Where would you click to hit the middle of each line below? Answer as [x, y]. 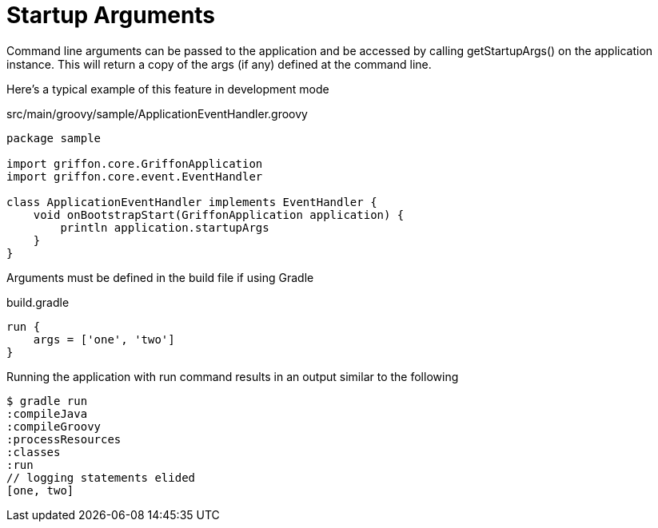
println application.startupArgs [165, 227]
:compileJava [47, 413]
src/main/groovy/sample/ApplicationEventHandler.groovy [157, 113]
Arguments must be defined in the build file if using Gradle [160, 277]
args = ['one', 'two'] [104, 339]
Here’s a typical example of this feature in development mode [168, 89]
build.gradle [38, 302]
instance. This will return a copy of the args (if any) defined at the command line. [219, 64]
